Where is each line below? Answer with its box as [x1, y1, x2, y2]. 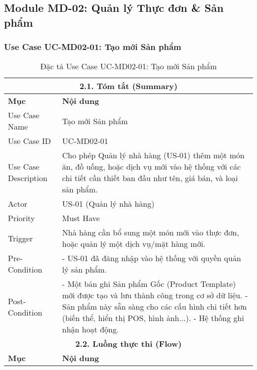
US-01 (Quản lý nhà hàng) [62, 198, 155, 210]
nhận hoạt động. [62, 324, 119, 335]
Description [8, 172, 47, 184]
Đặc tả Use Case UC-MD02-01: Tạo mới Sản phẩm [40, 60, 217, 72]
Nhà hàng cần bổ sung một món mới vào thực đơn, [62, 227, 239, 238]
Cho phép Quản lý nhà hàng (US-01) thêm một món [62, 149, 245, 161]
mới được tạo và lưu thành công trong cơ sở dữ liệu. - [62, 289, 248, 301]
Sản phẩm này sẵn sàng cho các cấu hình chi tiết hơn [62, 301, 247, 313]
